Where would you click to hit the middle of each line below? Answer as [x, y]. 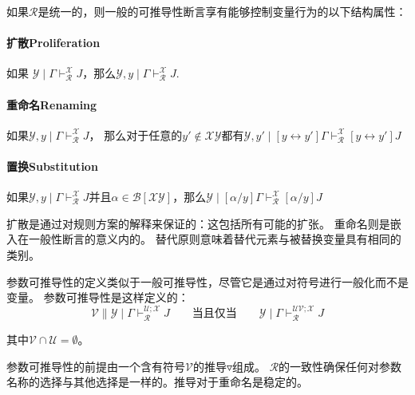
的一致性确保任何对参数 [340, 366]
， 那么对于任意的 [136, 134]
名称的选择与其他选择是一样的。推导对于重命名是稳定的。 [157, 382]
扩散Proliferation [53, 43]
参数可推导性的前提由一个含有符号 [96, 366]
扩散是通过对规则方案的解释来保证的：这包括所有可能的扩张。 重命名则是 [198, 223]
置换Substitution [52, 166]
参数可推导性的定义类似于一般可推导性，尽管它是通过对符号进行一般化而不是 [207, 281]
